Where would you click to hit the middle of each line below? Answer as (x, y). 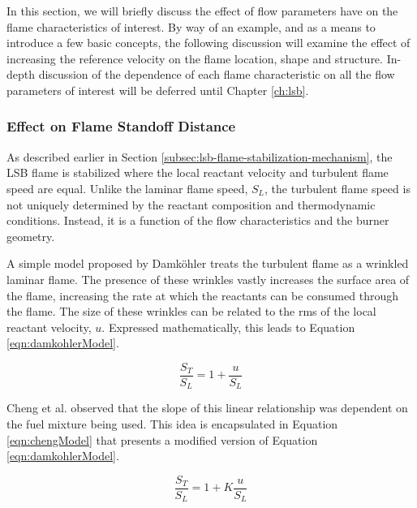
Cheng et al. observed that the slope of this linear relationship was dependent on (207, 408)
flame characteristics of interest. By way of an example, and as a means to (191, 26)
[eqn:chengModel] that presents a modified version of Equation (162, 439)
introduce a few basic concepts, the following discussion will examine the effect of (208, 43)
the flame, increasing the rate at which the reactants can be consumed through (202, 295)
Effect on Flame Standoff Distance (121, 126)
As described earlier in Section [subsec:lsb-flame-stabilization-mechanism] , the (200, 156)
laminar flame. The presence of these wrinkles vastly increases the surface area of (208, 279)
